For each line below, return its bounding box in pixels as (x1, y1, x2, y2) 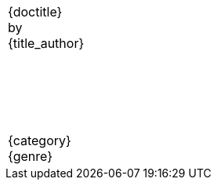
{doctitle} (8, 4, 63, 20)
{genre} (8, 148, 52, 164)
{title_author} (8, 35, 85, 51)
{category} (8, 133, 71, 148)
